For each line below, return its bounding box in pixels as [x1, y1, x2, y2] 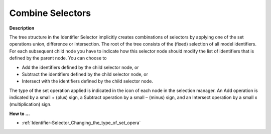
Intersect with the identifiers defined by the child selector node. [22, 78, 153, 84]
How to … [9, 110, 30, 116]
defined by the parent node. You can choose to [9, 55, 107, 61]
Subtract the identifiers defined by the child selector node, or [22, 71, 148, 77]
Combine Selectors [9, 7, 91, 18]
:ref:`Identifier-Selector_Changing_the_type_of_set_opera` [22, 120, 141, 126]
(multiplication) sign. [9, 101, 52, 107]
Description [9, 25, 35, 31]
